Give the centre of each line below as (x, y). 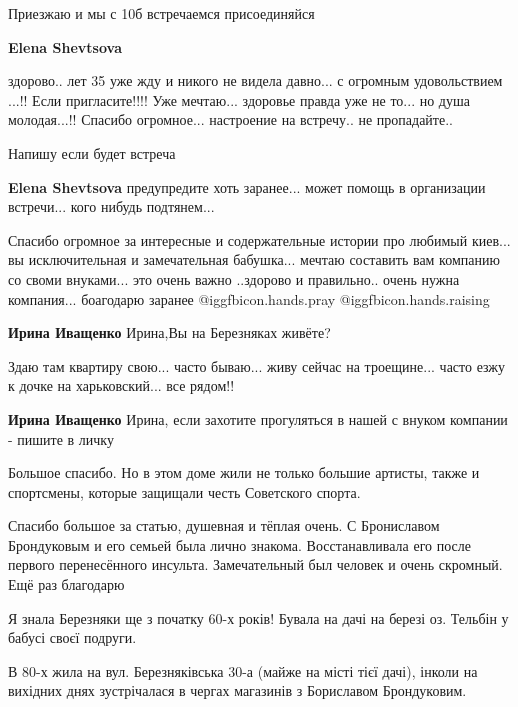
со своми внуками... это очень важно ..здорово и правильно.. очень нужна (234, 278)
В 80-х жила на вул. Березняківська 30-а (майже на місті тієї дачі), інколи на (243, 670)
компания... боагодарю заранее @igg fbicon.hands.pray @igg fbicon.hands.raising (249, 298)
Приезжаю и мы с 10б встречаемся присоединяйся (161, 13)
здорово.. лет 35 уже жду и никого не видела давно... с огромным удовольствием (255, 80)
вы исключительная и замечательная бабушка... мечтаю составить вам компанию (254, 259)
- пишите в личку (61, 438)
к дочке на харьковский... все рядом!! (121, 385)
